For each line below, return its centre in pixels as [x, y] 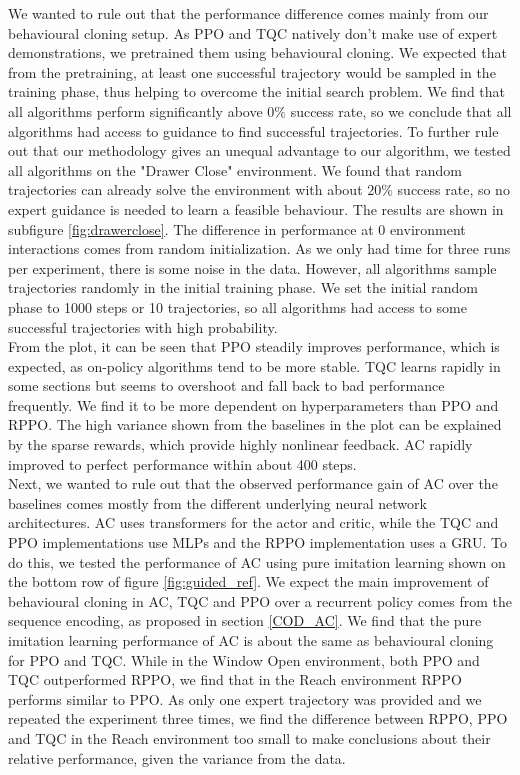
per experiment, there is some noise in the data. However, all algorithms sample [252, 267]
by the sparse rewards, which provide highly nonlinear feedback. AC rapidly [240, 444]
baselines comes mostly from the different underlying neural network [217, 502]
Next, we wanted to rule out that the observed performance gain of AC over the [253, 483]
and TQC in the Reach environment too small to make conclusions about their [249, 737]
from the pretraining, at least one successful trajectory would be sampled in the [252, 71]
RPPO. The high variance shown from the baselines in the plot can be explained [255, 424]
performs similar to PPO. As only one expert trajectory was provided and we [245, 698]
